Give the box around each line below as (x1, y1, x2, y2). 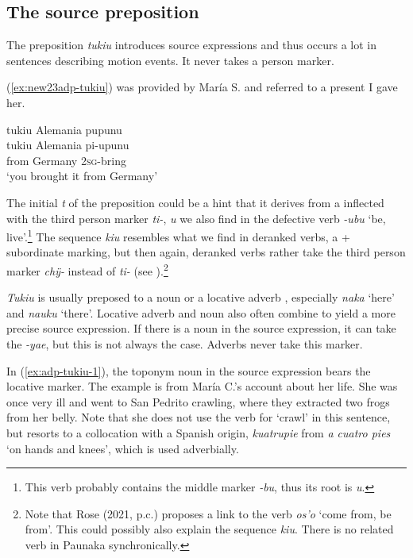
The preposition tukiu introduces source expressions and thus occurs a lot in (6, 37, 377, 53)
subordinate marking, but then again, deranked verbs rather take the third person (6, 244, 406, 260)
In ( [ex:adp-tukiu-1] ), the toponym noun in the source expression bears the (6, 362, 371, 379)
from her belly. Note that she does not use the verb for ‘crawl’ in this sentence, (6, 409, 391, 425)
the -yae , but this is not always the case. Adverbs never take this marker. (6, 336, 363, 352)
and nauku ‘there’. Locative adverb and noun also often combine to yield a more (6, 304, 396, 321)
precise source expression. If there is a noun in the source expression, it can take (6, 320, 396, 337)
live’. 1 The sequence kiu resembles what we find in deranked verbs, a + (6, 226, 350, 244)
